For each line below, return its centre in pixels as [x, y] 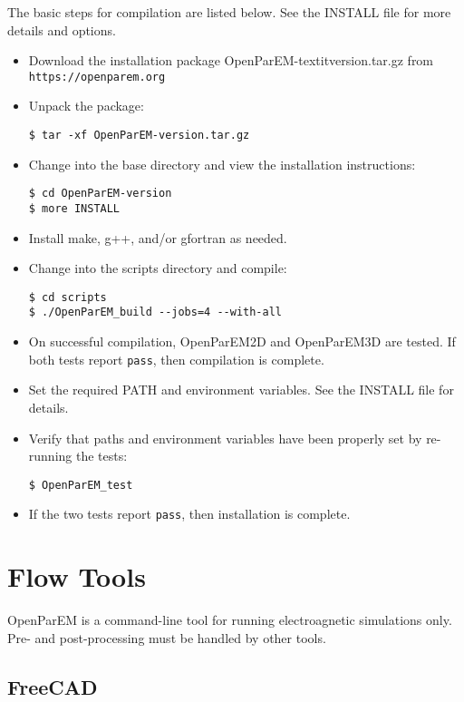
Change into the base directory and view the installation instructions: [222, 164]
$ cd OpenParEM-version [100, 194]
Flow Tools [77, 576]
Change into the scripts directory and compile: [158, 268]
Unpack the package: [86, 106]
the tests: [101, 456]
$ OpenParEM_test [81, 485]
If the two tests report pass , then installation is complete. [189, 514]
